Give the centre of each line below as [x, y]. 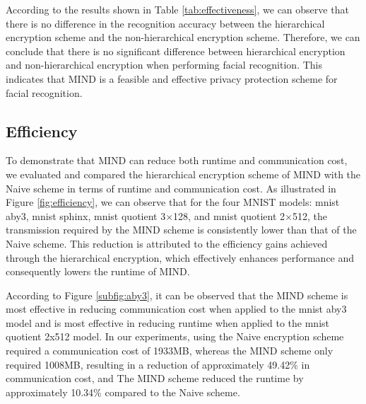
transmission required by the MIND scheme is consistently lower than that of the [181, 230]
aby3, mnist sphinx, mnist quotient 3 [86, 215]
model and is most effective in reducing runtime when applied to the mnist [168, 322]
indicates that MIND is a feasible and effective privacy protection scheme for [172, 78]
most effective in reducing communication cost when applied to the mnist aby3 [176, 309]
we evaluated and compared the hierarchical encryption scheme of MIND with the [183, 174]
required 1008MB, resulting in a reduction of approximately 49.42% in [158, 364]
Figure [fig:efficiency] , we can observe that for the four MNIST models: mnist [173, 202]
